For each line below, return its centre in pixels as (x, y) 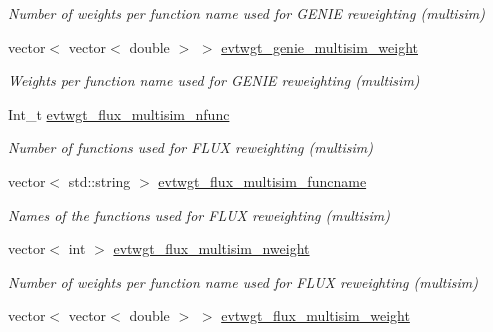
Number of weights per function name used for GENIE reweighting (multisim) (246, 13)
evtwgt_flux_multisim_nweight (211, 248)
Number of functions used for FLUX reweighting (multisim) (190, 147)
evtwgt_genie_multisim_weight (320, 46)
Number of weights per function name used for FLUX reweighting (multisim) (243, 281)
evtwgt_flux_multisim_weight (315, 315)
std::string (99, 180)
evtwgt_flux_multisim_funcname (262, 180)
